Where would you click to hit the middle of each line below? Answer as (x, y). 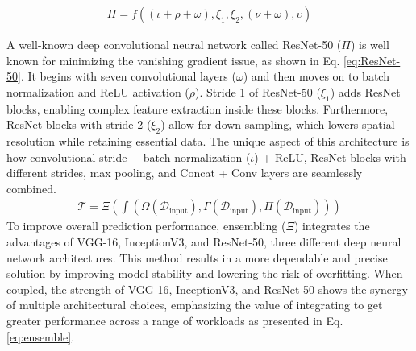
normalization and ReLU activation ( (98, 91)
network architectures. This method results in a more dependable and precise (197, 257)
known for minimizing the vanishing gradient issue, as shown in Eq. (173, 60)
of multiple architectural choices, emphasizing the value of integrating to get (195, 305)
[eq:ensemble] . (41, 336)
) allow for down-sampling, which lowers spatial (278, 124)
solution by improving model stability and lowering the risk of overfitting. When (205, 273)
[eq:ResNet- (372, 60)
